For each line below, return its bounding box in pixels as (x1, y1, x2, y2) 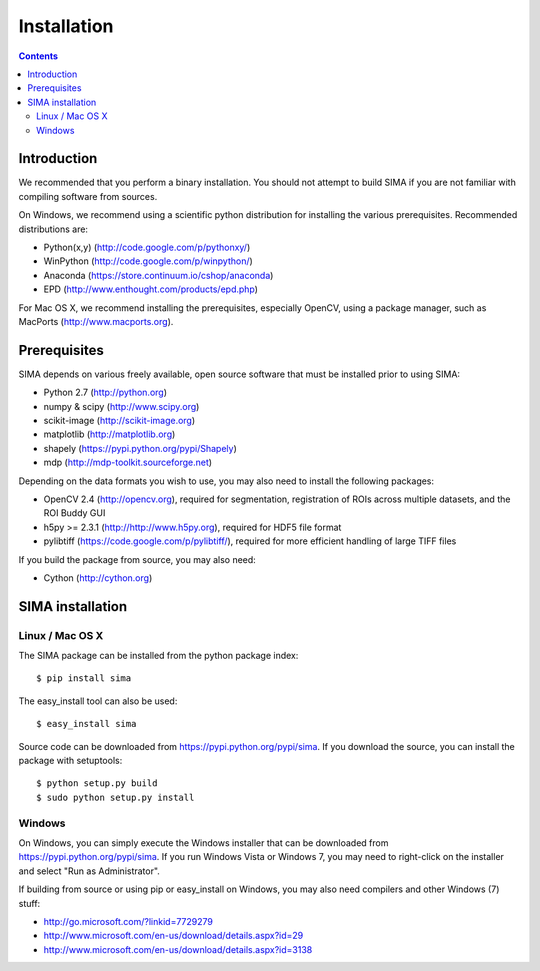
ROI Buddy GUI (43, 507, 106, 519)
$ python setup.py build (36, 778, 158, 789)
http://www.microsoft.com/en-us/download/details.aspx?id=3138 (43, 943, 313, 955)
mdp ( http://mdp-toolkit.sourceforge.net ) (43, 456, 213, 469)
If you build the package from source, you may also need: (18, 553, 257, 565)
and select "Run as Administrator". (18, 865, 160, 877)
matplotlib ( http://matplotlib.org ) (43, 428, 176, 440)
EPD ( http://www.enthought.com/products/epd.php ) (43, 283, 259, 295)
